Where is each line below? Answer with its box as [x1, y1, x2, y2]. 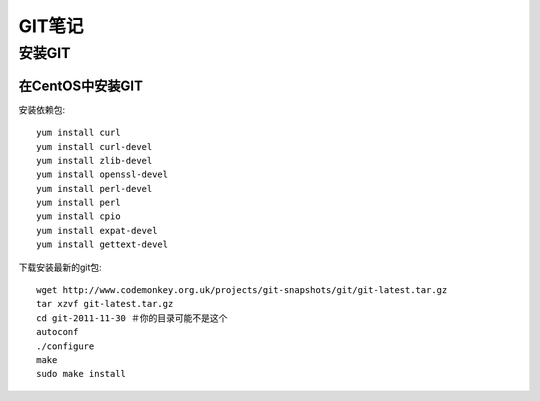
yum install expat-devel [36, 225, 158, 236]
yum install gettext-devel [36, 239, 169, 250]
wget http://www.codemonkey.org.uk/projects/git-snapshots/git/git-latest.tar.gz [36, 285, 448, 296]
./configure [36, 340, 95, 352]
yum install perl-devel [36, 183, 153, 194]
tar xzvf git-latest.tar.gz [36, 298, 174, 310]
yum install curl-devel [36, 141, 153, 152]
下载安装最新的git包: [18, 261, 102, 273]
